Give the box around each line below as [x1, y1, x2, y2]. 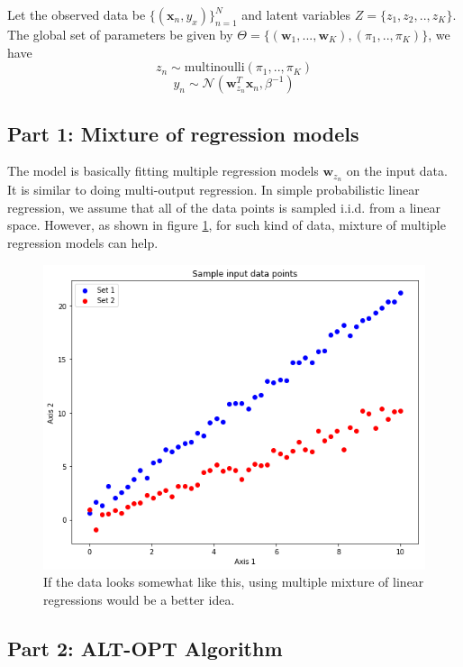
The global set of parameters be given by [7, 25, 233, 43]
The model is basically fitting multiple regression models [7, 161, 319, 180]
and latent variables [241, 5, 351, 23]
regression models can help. [7, 233, 159, 252]
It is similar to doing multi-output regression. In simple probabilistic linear [7, 180, 420, 199]
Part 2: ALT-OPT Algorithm [7, 634, 283, 662]
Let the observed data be [7, 5, 146, 23]
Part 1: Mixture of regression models [7, 119, 359, 147]
